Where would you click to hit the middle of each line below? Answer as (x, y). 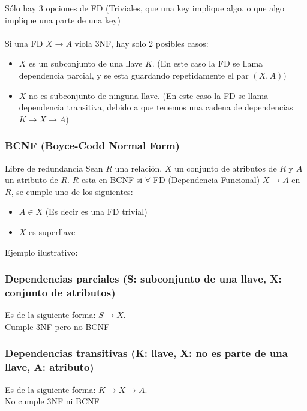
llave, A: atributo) (49, 367)
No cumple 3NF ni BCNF (52, 401)
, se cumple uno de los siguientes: (72, 191)
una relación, (139, 168)
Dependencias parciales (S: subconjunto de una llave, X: (143, 279)
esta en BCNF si (112, 180)
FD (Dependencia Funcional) (207, 180)
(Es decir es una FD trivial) (96, 211)
